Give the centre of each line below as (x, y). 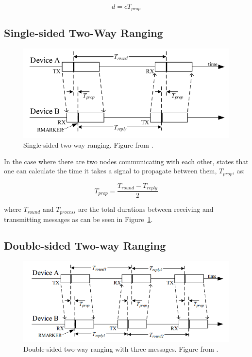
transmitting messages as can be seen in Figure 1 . (78, 219)
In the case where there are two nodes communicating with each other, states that (126, 161)
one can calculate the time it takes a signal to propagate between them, (110, 171)
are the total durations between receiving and (146, 209)
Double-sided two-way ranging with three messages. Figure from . (121, 348)
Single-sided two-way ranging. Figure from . (88, 145)
